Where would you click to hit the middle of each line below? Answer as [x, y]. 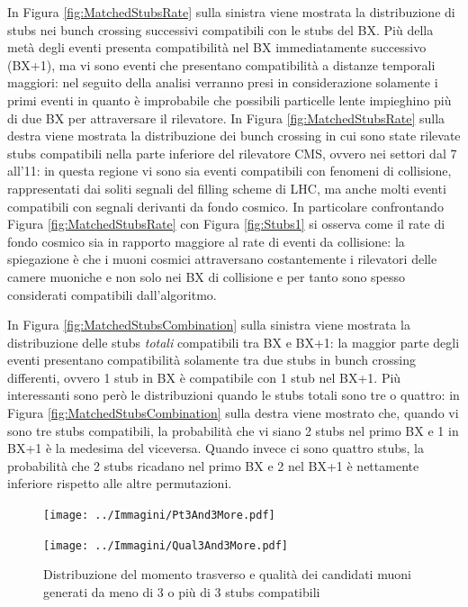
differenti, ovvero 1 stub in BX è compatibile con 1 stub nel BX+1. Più [204, 377]
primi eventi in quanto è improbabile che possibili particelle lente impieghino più [229, 100]
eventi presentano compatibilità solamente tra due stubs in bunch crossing [212, 360]
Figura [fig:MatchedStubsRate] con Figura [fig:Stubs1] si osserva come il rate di [226, 224]
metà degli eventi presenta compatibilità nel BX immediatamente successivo [217, 47]
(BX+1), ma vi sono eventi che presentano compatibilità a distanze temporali [221, 64]
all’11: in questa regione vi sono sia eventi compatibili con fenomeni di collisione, [229, 171]
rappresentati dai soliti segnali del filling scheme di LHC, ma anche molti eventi [227, 188]
